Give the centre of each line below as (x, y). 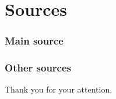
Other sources (38, 68)
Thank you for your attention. (59, 89)
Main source (34, 41)
